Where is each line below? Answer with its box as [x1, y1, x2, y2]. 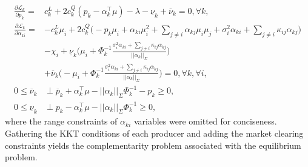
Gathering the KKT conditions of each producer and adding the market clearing [5, 127, 304, 140]
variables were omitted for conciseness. [133, 115, 277, 128]
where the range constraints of [5, 115, 118, 128]
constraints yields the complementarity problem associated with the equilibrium [5, 138, 301, 151]
